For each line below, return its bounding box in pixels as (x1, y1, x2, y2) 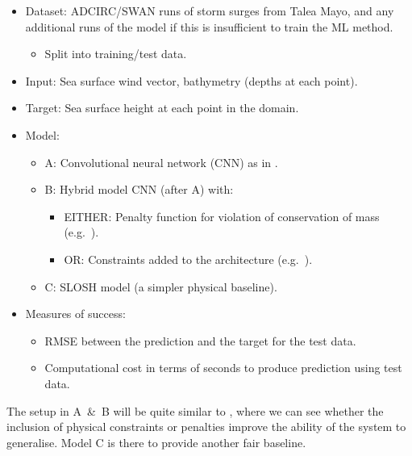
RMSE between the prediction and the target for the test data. (44, 332, 356, 349)
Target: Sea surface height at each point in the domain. (25, 99, 299, 116)
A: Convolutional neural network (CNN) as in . (44, 153, 278, 170)
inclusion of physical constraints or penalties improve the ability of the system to (6, 418, 406, 435)
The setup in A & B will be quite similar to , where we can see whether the (6, 402, 384, 419)
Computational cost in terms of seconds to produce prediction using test (44, 359, 402, 376)
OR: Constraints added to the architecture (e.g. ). (64, 250, 313, 267)
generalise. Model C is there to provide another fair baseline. (6, 433, 306, 450)
